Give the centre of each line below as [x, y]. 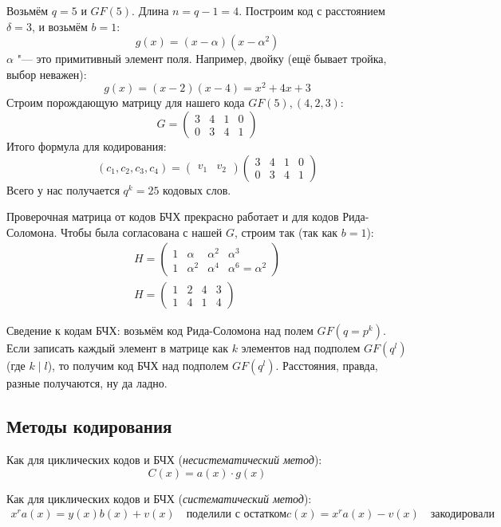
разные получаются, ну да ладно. [87, 383]
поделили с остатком [237, 515]
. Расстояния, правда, [327, 366]
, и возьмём [59, 26]
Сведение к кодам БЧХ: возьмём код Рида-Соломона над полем [160, 330]
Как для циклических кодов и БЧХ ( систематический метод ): [159, 498]
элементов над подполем [301, 348]
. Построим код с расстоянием [312, 10]
